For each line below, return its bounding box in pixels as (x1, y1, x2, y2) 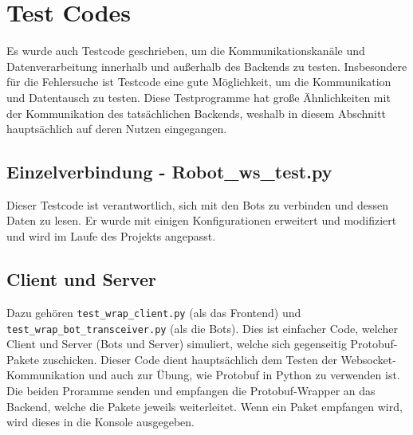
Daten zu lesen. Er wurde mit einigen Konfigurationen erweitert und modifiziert (6, 212, 397, 229)
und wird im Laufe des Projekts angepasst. (6, 228, 216, 245)
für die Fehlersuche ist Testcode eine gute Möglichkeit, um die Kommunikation (6, 73, 391, 90)
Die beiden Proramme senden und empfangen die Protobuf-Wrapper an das (6, 382, 376, 398)
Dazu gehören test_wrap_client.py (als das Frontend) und (6, 304, 301, 320)
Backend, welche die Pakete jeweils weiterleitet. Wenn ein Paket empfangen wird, (6, 398, 403, 414)
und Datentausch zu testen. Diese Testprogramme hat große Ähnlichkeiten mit (6, 88, 391, 105)
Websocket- (340, 351, 396, 367)
